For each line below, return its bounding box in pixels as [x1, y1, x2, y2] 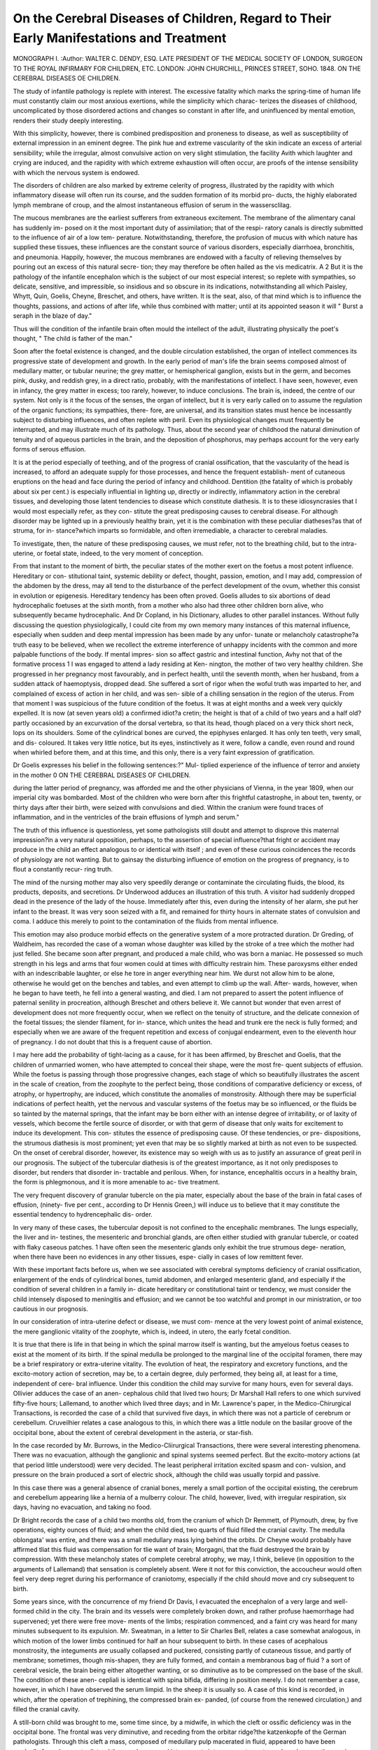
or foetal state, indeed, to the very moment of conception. [36, 549, 204, 558]
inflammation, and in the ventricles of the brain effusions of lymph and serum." [13, 813, 239, 822]
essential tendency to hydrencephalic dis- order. [13, 1210, 153, 1219]
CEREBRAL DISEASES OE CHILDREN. [13, 74, 120, 83]
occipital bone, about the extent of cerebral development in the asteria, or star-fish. [13, 1428, 253, 1436]
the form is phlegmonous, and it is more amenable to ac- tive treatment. [13, 1178, 220, 1186]
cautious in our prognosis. [13, 1305, 89, 1312]
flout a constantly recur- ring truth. [13, 865, 113, 874]
